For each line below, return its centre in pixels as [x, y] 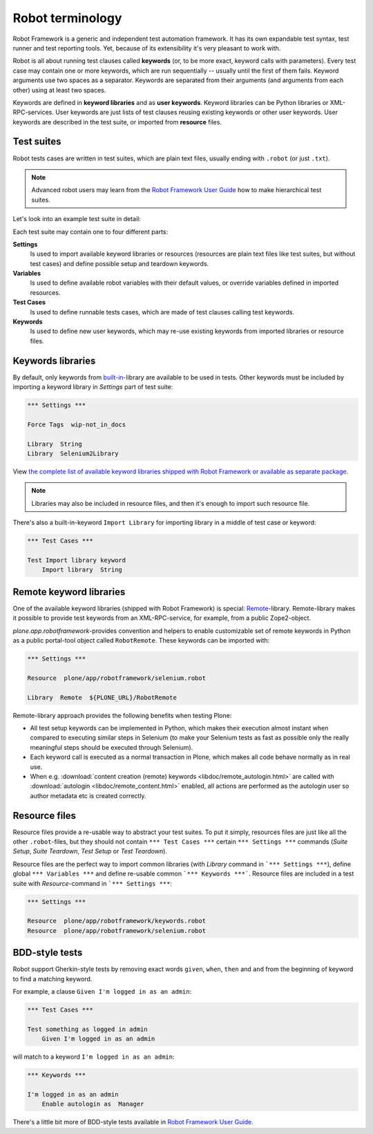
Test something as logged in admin [87, 1029]
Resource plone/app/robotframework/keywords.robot [117, 921]
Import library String [82, 570]
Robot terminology [67, 18]
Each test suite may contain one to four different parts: [90, 231]
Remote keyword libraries [69, 592]
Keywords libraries [54, 360]
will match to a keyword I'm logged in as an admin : [94, 1057]
